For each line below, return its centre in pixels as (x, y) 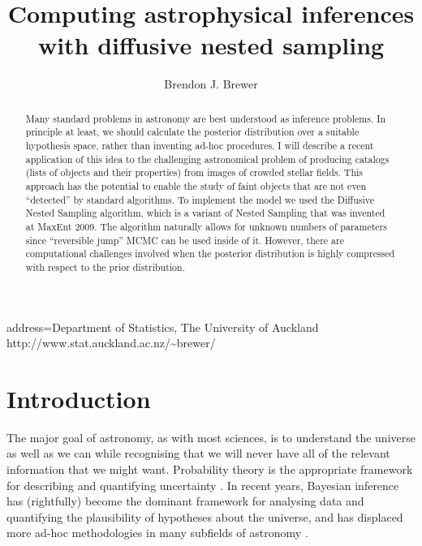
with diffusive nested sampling (211, 45)
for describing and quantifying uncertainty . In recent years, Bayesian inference (203, 485)
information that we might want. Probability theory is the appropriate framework (210, 469)
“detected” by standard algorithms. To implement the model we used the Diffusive (200, 199)
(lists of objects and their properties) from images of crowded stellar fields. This (194, 172)
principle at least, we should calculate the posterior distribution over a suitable (192, 132)
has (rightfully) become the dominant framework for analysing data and (185, 501)
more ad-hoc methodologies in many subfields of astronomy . (157, 533)
